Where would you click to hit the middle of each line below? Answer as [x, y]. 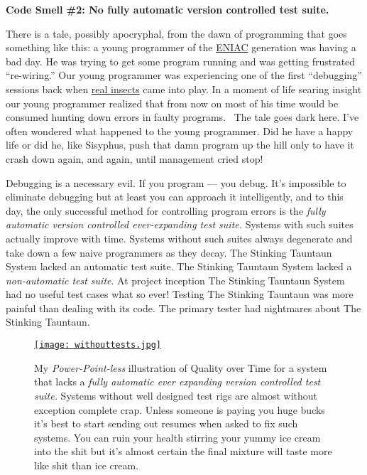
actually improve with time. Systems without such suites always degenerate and [179, 238]
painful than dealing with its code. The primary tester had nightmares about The [183, 308]
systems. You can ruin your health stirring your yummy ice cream [177, 437]
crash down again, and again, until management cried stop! [135, 158]
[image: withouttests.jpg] [98, 345]
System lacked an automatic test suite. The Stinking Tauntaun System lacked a [179, 266]
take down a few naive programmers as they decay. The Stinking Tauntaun [169, 252]
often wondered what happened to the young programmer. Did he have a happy [180, 130]
